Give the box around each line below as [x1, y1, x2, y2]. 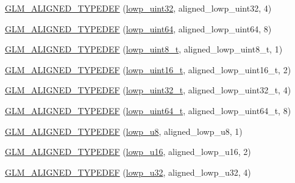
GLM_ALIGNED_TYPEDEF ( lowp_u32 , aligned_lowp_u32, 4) [5, 165, 251, 178]
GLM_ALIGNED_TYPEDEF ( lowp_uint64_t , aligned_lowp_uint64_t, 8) [5, 104, 291, 117]
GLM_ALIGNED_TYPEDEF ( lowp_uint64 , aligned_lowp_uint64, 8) [5, 22, 272, 35]
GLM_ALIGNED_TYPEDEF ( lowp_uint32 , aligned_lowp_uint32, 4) [5, 2, 272, 14]
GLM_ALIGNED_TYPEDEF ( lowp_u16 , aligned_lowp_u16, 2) [5, 145, 251, 158]
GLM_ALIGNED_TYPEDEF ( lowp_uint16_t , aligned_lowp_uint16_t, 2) [5, 63, 291, 76]
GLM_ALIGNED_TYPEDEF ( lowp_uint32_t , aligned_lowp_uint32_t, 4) [5, 84, 291, 96]
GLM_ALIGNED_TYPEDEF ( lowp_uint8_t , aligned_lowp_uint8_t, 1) [5, 43, 283, 56]
